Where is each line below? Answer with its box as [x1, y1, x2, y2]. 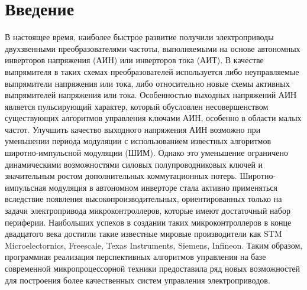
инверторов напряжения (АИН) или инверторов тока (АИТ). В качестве [5, 54, 264, 66]
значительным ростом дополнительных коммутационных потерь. [5, 170, 237, 182]
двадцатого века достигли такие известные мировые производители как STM [5, 227, 282, 240]
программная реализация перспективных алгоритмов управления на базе [5, 250, 266, 263]
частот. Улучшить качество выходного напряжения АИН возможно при [5, 123, 261, 135]
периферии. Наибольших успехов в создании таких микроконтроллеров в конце [5, 216, 292, 228]
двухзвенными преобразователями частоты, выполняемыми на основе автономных [5, 42, 300, 54]
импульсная [5, 181, 46, 193]
